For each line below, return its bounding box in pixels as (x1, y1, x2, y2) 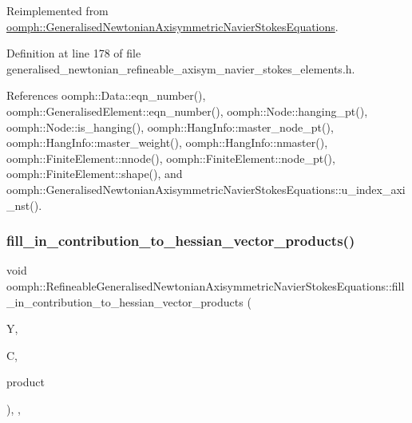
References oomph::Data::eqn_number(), (6, 87, 206, 104)
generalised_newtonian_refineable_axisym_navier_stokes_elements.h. (6, 60, 355, 77)
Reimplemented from (6, 2, 109, 18)
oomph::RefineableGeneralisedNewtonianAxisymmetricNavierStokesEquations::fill (6, 277, 405, 294)
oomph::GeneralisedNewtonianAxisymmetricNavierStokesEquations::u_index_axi (6, 180, 406, 197)
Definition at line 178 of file (6, 45, 141, 61)
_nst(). (6, 196, 42, 213)
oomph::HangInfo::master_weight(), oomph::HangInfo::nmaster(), (6, 134, 328, 151)
